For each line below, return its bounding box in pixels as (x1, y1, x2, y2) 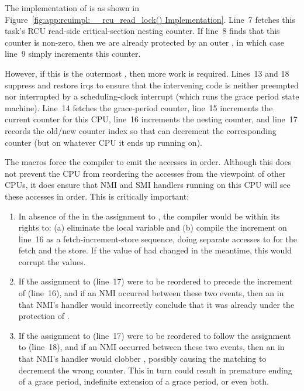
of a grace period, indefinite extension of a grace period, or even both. (18, 375, 269, 387)
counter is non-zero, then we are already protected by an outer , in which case (5, 36, 284, 48)
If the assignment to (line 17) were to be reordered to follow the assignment (18, 329, 291, 341)
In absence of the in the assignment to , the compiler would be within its (18, 210, 280, 222)
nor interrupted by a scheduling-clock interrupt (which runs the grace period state (5, 90, 299, 102)
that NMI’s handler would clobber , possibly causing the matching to (18, 352, 267, 365)
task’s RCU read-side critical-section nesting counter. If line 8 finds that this (5, 25, 280, 37)
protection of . (18, 310, 70, 322)
